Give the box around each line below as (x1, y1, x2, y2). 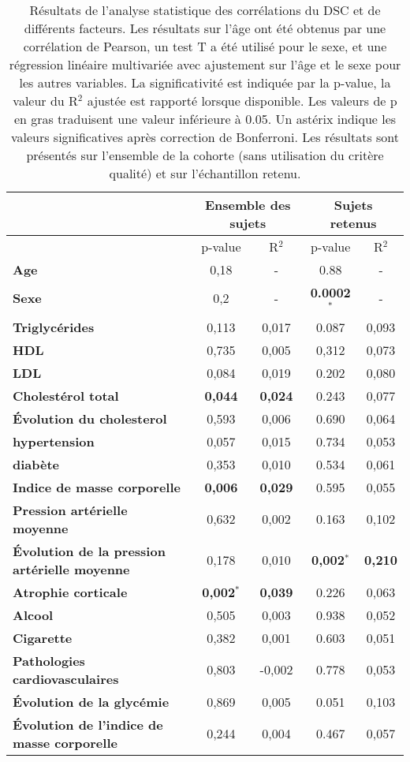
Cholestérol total (13, 386, 119, 405)
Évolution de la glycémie (13, 692, 170, 711)
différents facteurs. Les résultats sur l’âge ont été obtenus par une (24, 19, 386, 37)
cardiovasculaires (13, 669, 119, 688)
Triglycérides (13, 317, 95, 336)
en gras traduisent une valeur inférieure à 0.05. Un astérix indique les (13, 110, 397, 128)
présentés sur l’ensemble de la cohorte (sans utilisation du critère (26, 146, 384, 164)
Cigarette (13, 628, 73, 647)
